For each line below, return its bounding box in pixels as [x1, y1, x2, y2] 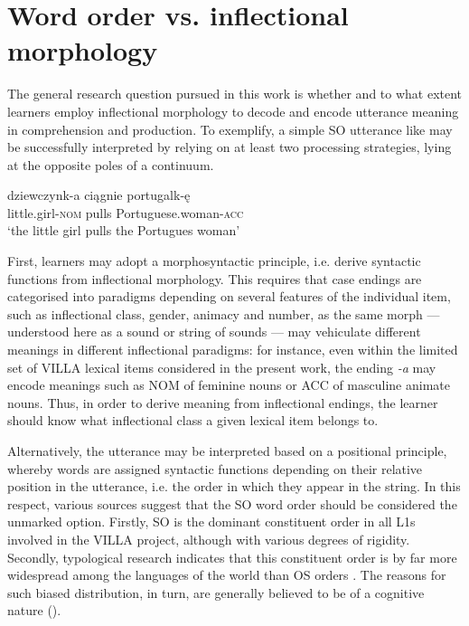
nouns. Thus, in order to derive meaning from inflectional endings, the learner [7, 393, 438, 412]
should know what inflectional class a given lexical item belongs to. [7, 411, 379, 430]
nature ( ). [7, 601, 61, 620]
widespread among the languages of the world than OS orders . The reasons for [7, 565, 446, 584]
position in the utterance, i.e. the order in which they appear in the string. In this [7, 477, 461, 496]
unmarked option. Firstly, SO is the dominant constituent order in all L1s [7, 512, 416, 531]
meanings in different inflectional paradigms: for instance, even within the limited [7, 340, 458, 359]
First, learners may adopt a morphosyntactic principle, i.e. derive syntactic [7, 251, 421, 270]
